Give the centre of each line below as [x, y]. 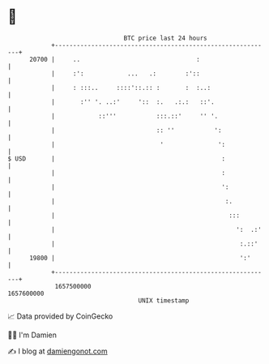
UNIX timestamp [164, 300]
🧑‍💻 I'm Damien [32, 335]
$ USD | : [117, 158]
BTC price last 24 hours [165, 38]
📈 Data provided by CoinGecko [60, 316]
